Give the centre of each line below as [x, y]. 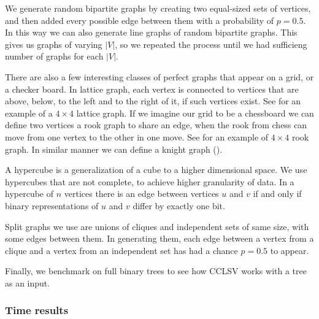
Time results [37, 310]
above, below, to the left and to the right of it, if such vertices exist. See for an [153, 101]
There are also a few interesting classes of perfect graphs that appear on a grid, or [159, 76]
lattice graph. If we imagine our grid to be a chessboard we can [195, 113]
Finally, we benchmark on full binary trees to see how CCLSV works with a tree [156, 271]
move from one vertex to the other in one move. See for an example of [137, 136]
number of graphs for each [54, 56]
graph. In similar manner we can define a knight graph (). [114, 149]
